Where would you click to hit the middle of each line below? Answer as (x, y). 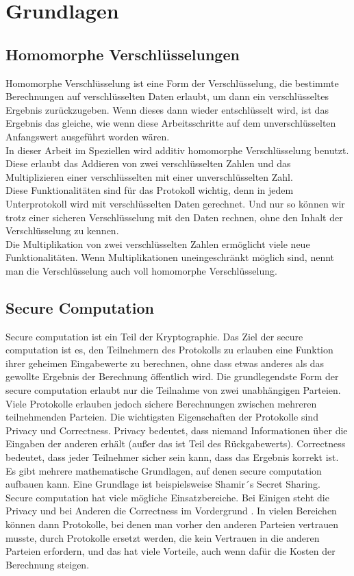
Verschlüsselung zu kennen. (62, 230)
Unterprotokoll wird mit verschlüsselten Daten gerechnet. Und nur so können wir (175, 203)
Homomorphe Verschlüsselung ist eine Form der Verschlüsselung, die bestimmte (172, 83)
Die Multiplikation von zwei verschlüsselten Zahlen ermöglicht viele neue (158, 243)
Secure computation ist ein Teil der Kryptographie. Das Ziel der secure (154, 336)
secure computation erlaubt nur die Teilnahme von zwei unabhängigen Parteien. (173, 390)
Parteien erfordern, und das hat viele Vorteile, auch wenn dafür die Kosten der (170, 551)
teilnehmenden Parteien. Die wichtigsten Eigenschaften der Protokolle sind (162, 417)
